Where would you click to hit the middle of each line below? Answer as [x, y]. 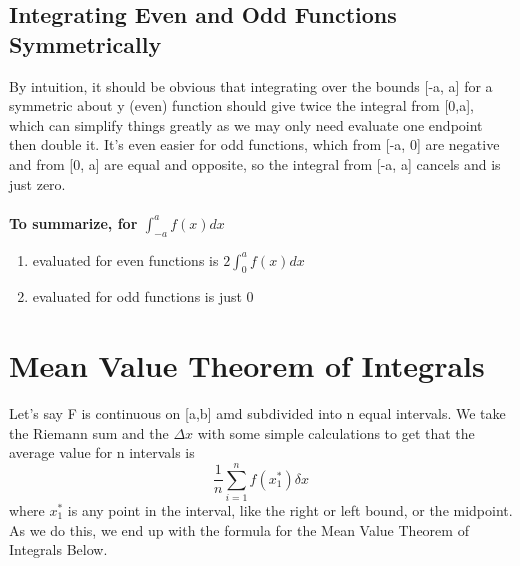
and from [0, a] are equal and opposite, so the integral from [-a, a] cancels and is [255, 163]
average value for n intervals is [102, 452]
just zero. [37, 183]
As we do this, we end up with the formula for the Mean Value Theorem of [239, 529]
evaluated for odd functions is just [137, 296]
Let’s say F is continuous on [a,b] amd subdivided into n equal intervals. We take [257, 413]
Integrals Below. [58, 549]
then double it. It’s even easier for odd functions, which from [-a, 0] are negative [254, 144]
